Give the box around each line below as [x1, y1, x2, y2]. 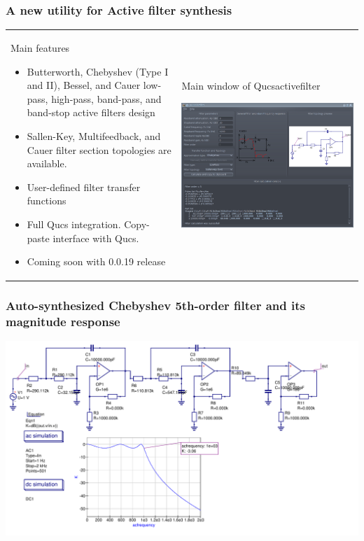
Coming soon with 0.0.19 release [27, 254, 166, 269]
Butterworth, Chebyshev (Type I [27, 64, 169, 78]
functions [27, 193, 66, 208]
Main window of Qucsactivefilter [181, 78, 321, 93]
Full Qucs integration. [27, 216, 121, 231]
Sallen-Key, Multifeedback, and [27, 128, 161, 143]
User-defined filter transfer [27, 179, 141, 194]
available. [27, 156, 67, 171]
